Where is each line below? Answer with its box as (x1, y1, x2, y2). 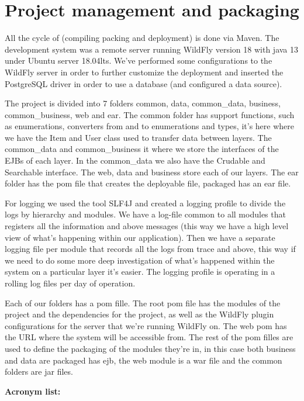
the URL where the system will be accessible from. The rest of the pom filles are (5, 331, 293, 343)
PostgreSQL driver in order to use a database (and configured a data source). (5, 77, 282, 89)
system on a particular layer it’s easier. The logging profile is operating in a (5, 265, 275, 278)
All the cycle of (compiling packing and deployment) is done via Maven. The (5, 32, 279, 44)
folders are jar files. (5, 365, 73, 378)
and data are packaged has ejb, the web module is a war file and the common (5, 354, 282, 366)
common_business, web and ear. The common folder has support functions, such (5, 108, 295, 120)
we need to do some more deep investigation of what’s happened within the (5, 254, 275, 266)
